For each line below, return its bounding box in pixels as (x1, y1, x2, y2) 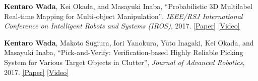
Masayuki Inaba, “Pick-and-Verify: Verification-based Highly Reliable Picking (4, 47, 243, 57)
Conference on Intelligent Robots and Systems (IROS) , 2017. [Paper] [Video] (4, 20, 240, 31)
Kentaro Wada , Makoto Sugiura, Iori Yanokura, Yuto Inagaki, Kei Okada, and (4, 37, 254, 47)
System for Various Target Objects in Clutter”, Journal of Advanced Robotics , (4, 56, 245, 67)
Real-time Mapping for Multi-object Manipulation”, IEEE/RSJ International (4, 10, 243, 21)
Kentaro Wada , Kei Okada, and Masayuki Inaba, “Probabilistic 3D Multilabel (4, 1, 252, 11)
